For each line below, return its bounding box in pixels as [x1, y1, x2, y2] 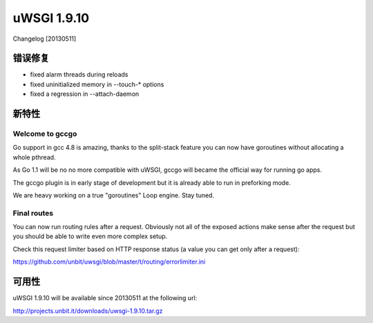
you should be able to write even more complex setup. [12, 232, 168, 241]
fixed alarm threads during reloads [30, 70, 128, 79]
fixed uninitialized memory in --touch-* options [30, 80, 164, 88]
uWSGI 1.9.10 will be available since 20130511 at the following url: [12, 294, 198, 302]
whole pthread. [12, 153, 56, 161]
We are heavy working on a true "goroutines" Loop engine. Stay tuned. [12, 190, 214, 199]
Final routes [12, 208, 54, 217]
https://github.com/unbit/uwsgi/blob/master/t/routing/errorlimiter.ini [12, 257, 206, 266]
